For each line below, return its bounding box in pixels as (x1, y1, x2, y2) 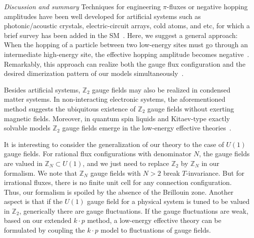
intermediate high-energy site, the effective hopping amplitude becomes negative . (4, 49, 249, 59)
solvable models (4, 123, 51, 133)
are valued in (4, 158, 42, 168)
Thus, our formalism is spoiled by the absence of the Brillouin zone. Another (4, 186, 233, 197)
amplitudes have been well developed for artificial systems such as (4, 11, 201, 21)
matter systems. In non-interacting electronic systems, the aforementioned (4, 94, 226, 104)
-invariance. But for (186, 167, 245, 178)
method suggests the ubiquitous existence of (4, 103, 136, 113)
